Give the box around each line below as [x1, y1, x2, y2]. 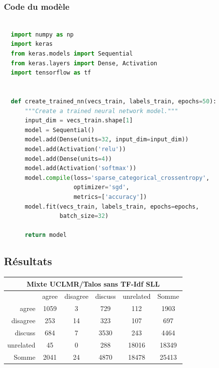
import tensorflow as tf [11, 69, 91, 77]
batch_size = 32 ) [59, 213, 109, 220]
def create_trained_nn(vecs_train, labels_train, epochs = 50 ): [11, 97, 217, 105]
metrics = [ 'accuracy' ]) [73, 193, 147, 200]
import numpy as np [11, 31, 74, 38]
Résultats [4, 253, 52, 269]
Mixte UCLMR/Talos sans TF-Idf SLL [26, 278, 160, 289]
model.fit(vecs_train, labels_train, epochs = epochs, [24, 203, 199, 210]
